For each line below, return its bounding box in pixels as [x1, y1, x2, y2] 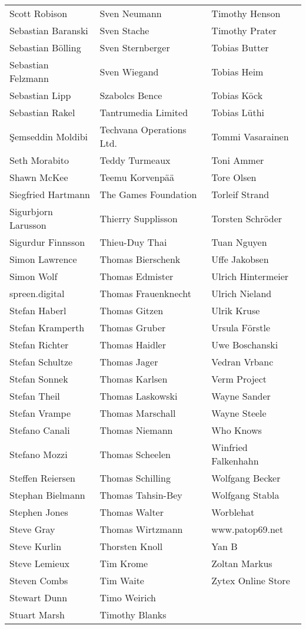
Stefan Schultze [9, 355, 73, 368]
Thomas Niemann [99, 423, 173, 437]
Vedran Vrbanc [211, 355, 274, 368]
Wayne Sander [211, 389, 271, 403]
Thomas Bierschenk [99, 252, 181, 266]
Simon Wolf [9, 269, 58, 283]
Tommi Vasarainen [211, 129, 289, 143]
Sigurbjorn [9, 205, 53, 218]
